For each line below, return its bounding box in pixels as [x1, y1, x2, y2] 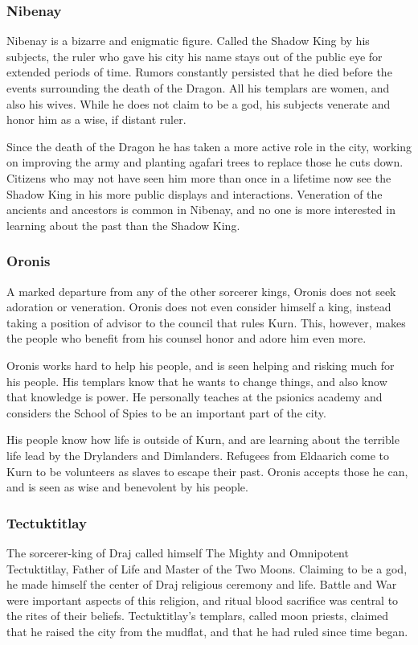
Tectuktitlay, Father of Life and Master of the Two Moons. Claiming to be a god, [6, 560, 408, 577]
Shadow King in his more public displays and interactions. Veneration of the [6, 185, 383, 202]
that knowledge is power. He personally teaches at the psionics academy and [6, 388, 383, 405]
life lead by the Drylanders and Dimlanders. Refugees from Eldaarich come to [6, 446, 390, 463]
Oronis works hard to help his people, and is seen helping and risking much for [6, 356, 395, 373]
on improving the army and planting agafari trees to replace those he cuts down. [6, 154, 404, 170]
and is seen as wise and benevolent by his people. [6, 479, 248, 495]
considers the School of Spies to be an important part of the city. [6, 404, 326, 421]
